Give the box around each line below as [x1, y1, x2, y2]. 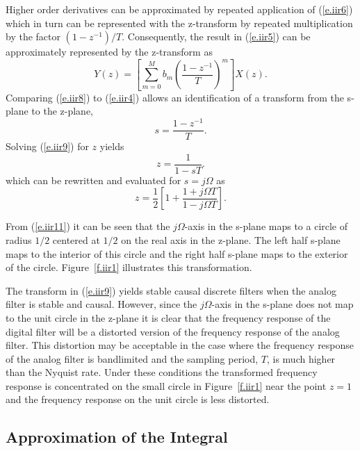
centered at [52, 232, 100, 247]
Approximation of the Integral [6, 426, 228, 448]
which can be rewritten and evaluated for [6, 172, 181, 187]
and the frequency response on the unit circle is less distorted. [6, 392, 270, 407]
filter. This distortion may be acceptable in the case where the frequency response [6, 338, 354, 352]
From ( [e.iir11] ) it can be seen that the [6, 219, 170, 233]
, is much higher [266, 351, 336, 366]
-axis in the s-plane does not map [211, 297, 354, 311]
